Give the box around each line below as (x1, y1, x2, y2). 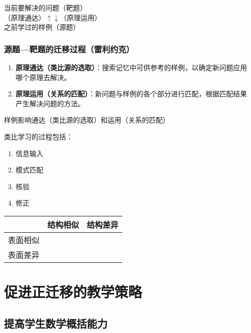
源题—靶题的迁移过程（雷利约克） (4, 42, 135, 55)
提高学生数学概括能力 (4, 315, 108, 331)
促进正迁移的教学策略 (4, 282, 143, 302)
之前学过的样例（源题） (4, 22, 80, 32)
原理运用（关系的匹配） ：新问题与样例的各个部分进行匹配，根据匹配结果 (15, 88, 247, 99)
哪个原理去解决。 (15, 72, 71, 82)
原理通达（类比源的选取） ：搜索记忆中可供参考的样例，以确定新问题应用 (15, 62, 247, 72)
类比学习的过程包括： (4, 131, 73, 141)
